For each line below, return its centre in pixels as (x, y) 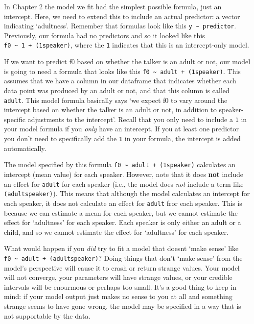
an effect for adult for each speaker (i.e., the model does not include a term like (124, 184)
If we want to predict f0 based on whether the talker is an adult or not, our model (127, 62)
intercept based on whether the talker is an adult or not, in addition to (110, 110)
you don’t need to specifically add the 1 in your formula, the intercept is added (122, 138)
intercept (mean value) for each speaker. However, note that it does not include (124, 174)
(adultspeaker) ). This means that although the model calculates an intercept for (127, 193)
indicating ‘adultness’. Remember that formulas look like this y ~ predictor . (120, 26)
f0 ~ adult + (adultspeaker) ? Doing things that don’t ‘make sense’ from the (123, 258)
